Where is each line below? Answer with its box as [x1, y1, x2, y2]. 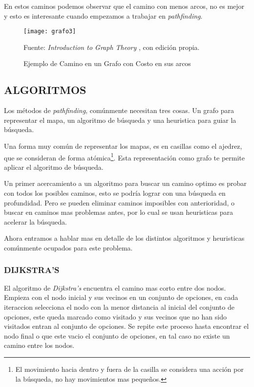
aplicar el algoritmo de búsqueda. [4, 161, 104, 172]
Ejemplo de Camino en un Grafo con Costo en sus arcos [23, 58, 191, 68]
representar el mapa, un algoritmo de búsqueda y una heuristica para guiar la [4, 114, 236, 125]
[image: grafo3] [23, 28, 76, 35]
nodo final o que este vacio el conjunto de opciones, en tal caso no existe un [4, 330, 230, 341]
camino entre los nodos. [4, 340, 75, 350]
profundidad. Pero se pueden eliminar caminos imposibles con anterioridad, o [4, 197, 235, 207]
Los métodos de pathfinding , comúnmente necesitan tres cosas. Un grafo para [4, 105, 234, 115]
